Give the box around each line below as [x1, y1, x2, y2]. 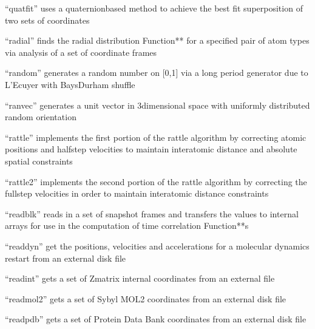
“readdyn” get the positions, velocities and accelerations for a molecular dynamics [5, 239, 310, 252]
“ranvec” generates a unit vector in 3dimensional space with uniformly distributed [5, 98, 310, 111]
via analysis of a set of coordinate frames [5, 46, 157, 58]
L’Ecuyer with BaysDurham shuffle [5, 78, 135, 90]
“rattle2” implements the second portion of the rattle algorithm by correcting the [5, 175, 307, 188]
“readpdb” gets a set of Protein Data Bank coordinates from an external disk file [5, 313, 307, 325]
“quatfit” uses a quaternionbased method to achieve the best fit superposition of [5, 2, 303, 14]
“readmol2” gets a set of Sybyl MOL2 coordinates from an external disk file [5, 292, 286, 305]
